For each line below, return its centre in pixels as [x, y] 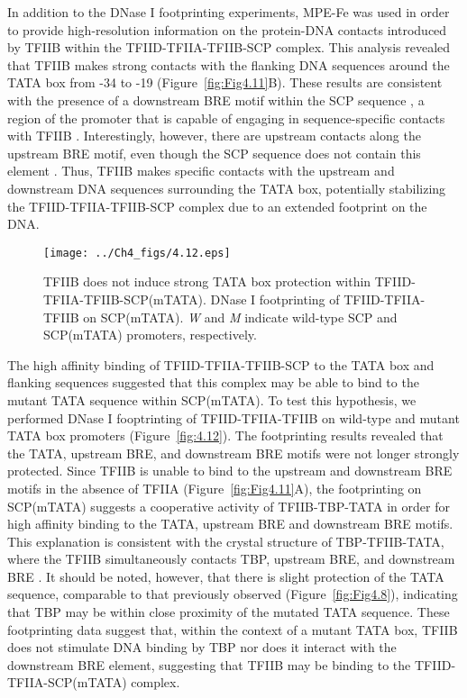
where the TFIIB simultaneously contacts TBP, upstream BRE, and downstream [231, 559]
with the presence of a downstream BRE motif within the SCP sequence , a [216, 100]
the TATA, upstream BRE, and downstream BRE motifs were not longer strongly [233, 453]
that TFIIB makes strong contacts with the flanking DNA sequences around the [229, 64]
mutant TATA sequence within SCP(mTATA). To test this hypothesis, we [212, 399]
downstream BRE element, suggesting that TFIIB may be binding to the [209, 664]
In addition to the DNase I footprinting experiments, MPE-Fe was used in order [229, 12]
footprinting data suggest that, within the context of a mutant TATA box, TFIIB [233, 629]
